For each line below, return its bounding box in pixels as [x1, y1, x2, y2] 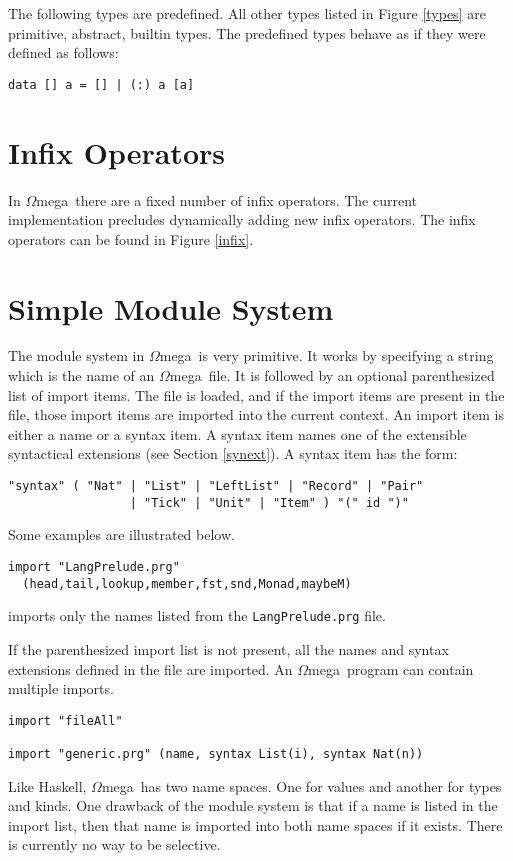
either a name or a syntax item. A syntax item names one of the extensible [8, 423, 467, 444]
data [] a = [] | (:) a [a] [8, 77, 195, 92]
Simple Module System [8, 287, 334, 328]
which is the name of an [8, 365, 155, 386]
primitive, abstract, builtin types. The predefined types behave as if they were [8, 22, 486, 43]
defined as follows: [8, 42, 119, 63]
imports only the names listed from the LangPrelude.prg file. [8, 605, 386, 626]
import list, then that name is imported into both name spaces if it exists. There [8, 814, 503, 835]
